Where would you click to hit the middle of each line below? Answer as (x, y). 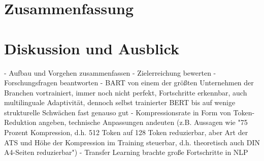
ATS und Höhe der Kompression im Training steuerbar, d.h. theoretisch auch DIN (132, 142)
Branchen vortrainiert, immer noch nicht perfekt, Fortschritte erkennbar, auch (126, 92)
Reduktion (20, 122)
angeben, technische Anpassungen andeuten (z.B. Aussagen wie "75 (143, 122)
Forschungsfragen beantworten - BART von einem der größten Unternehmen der (129, 83)
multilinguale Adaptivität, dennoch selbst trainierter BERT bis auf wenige (120, 102)
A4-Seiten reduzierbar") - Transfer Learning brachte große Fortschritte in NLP (126, 152)
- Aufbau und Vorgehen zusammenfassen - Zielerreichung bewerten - (110, 72)
